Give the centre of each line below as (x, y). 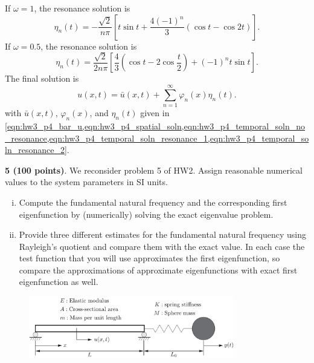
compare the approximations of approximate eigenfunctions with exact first (158, 270)
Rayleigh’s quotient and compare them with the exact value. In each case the (162, 246)
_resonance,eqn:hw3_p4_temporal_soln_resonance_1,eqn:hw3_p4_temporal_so (157, 138)
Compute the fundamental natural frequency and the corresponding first (153, 202)
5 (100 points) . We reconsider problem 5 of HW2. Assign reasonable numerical (154, 170)
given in (155, 113)
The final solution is (42, 78)
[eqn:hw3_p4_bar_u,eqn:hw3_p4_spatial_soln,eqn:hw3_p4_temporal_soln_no (155, 126)
